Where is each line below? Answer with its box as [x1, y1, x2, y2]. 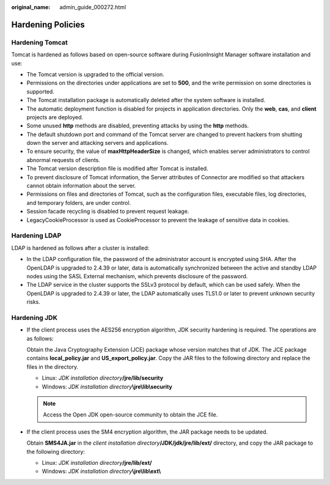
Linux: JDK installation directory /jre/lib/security [42, 374, 164, 382]
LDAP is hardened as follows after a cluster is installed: [11, 244, 150, 251]
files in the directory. [26, 363, 79, 370]
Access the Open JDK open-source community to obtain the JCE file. [43, 411, 218, 418]
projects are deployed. [26, 113, 84, 120]
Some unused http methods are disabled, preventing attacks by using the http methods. [26, 122, 249, 130]
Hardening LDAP [11, 231, 62, 240]
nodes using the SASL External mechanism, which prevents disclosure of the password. [26, 272, 248, 280]
